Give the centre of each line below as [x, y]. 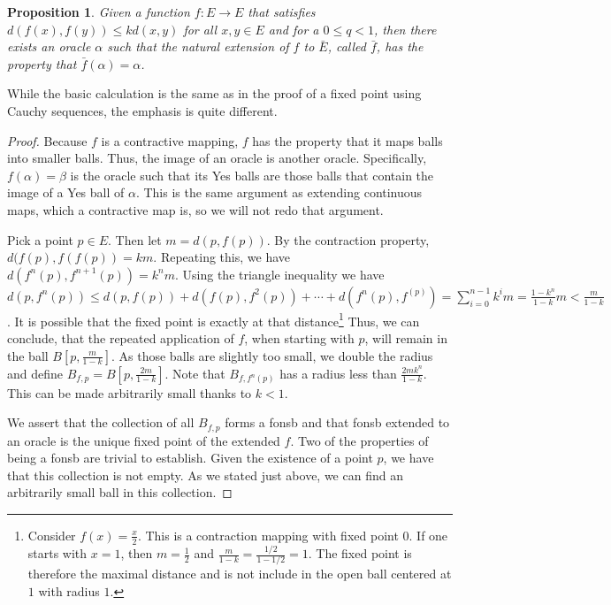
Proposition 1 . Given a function [99, 11]
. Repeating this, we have [221, 257]
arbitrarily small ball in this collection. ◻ [120, 492]
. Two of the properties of [359, 440]
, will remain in [406, 337]
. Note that [195, 373]
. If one [428, 535]
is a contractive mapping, [170, 140]
